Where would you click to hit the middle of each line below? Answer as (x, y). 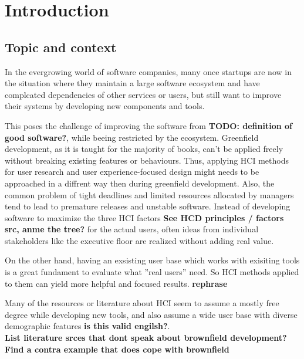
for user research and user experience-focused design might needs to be (132, 172)
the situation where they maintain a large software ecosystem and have (132, 83)
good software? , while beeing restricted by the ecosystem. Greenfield (132, 137)
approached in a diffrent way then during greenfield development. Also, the (140, 183)
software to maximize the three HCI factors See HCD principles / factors (144, 217)
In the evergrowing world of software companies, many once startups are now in (148, 71)
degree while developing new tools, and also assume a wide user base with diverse (151, 314)
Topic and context (61, 47)
